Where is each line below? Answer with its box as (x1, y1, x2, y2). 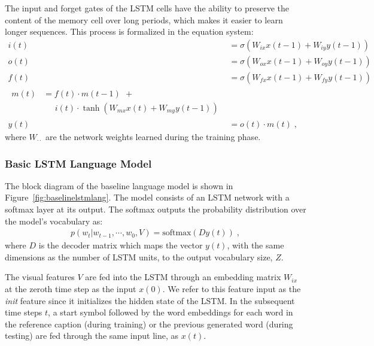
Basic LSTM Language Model (5, 156, 152, 171)
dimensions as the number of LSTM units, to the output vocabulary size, (5, 250, 273, 263)
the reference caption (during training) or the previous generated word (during (5, 317, 293, 330)
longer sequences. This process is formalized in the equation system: (5, 25, 254, 38)
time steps (5, 306, 42, 318)
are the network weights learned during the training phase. (45, 130, 261, 142)
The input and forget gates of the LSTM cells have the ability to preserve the (5, 2, 289, 14)
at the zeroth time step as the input (5, 283, 136, 295)
